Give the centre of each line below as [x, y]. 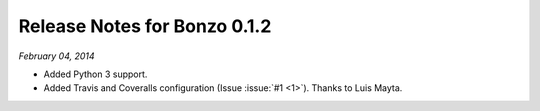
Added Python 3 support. [95, 74]
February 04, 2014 [56, 56]
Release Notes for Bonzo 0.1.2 [145, 26]
